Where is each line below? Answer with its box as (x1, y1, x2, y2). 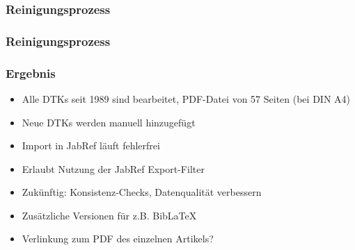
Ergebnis (6, 64, 56, 81)
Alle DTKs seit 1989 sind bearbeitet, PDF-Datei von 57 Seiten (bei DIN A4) (22, 91, 350, 106)
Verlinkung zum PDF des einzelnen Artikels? (22, 231, 214, 246)
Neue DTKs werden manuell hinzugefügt (22, 115, 196, 129)
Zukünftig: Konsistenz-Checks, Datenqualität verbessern (22, 185, 262, 199)
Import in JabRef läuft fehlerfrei (22, 138, 160, 153)
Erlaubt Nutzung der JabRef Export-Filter (22, 161, 205, 176)
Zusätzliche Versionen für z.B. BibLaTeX (22, 208, 197, 222)
